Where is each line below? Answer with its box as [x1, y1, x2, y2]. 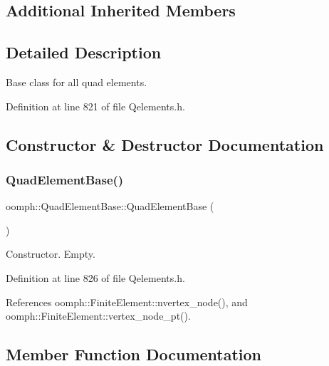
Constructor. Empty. [6, 246, 95, 261]
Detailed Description [6, 41, 162, 63]
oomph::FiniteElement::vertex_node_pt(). [6, 308, 191, 323]
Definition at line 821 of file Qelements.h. [6, 98, 185, 113]
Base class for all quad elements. [6, 74, 147, 89]
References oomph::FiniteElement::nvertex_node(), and [6, 294, 248, 309]
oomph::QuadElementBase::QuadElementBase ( [6, 199, 214, 214]
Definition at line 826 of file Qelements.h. [6, 270, 185, 285]
